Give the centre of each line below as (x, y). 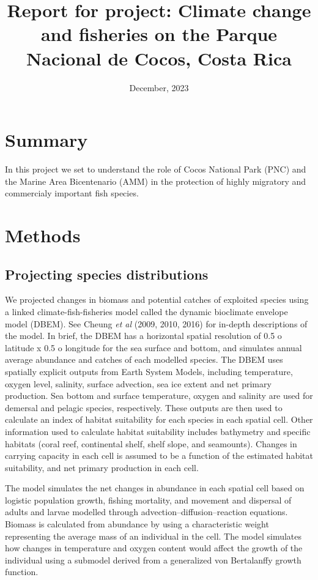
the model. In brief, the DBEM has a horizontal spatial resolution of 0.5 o (143, 336)
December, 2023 (159, 87)
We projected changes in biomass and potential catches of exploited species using (157, 299)
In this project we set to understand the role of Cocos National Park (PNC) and (156, 169)
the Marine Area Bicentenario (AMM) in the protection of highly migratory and (156, 181)
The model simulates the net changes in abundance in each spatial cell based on (155, 488)
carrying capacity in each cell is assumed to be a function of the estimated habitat (159, 455)
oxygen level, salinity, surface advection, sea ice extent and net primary (138, 383)
